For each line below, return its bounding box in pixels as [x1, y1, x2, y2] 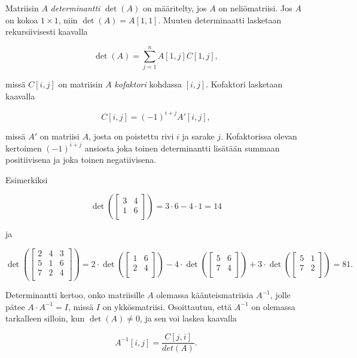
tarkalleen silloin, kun [5, 312, 85, 324]
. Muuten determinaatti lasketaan [158, 13, 282, 26]
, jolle [270, 289, 291, 301]
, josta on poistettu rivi [89, 129, 174, 142]
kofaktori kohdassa [114, 77, 182, 90]
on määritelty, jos [142, 2, 207, 14]
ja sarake [182, 129, 215, 142]
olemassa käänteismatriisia [156, 289, 254, 301]
